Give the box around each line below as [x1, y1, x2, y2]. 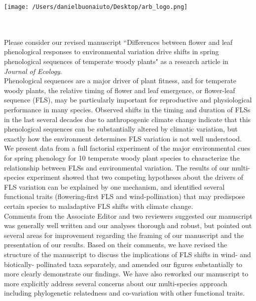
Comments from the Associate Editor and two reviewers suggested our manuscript [4, 210, 253, 221]
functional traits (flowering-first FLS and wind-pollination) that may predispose [4, 191, 245, 201]
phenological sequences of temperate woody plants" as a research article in [4, 56, 228, 67]
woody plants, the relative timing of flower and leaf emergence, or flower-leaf [4, 85, 235, 95]
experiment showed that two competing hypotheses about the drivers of [27, 172, 244, 182]
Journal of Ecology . [4, 66, 62, 76]
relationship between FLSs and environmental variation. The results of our [4, 162, 230, 172]
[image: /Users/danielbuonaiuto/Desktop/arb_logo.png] [4, 3, 188, 10]
